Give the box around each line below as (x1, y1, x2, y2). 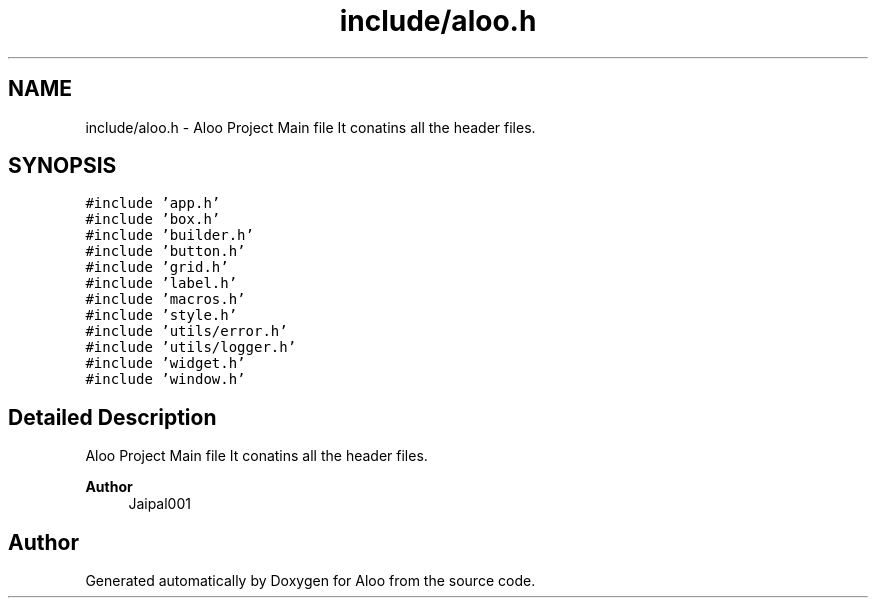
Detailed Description (8, 404, 217, 430)
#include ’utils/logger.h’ (85, 339, 297, 356)
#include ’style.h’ (85, 307, 238, 324)
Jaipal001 (128, 495, 191, 513)
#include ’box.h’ (85, 211, 221, 228)
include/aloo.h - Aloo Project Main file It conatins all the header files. (85, 118, 536, 136)
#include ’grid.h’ (85, 259, 229, 276)
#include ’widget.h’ (85, 355, 246, 372)
